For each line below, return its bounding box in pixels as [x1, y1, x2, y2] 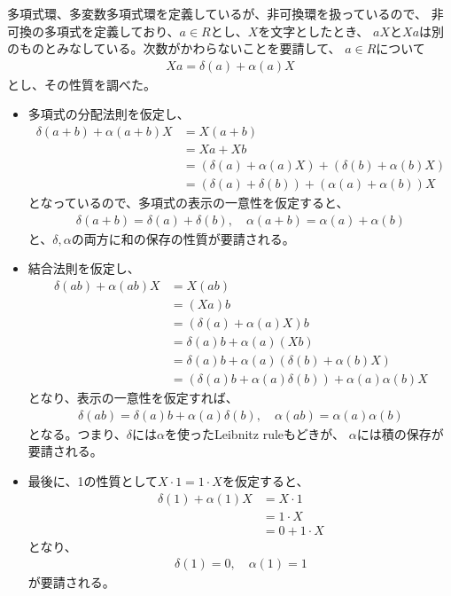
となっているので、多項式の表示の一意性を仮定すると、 [27, 193, 349, 212]
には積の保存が [356, 424, 444, 443]
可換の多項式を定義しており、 [7, 21, 180, 40]
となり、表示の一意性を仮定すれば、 [27, 388, 238, 407]
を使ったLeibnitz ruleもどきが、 [165, 424, 346, 443]
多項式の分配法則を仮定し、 [27, 105, 190, 123]
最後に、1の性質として [27, 471, 158, 490]
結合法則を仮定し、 [27, 259, 140, 278]
